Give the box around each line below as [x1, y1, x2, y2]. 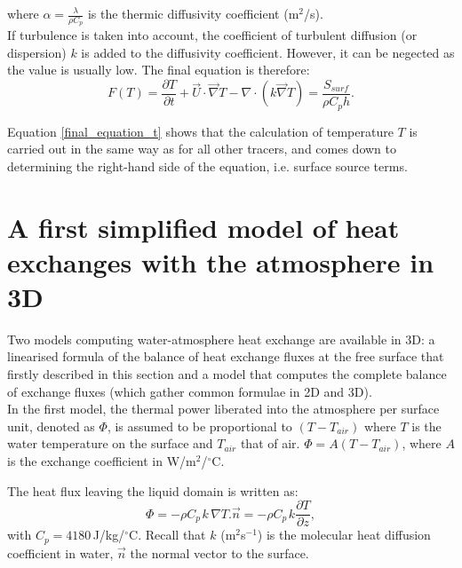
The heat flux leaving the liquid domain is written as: [7, 481, 299, 500]
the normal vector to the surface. [130, 543, 309, 562]
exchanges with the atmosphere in [7, 243, 434, 280]
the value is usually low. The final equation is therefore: [7, 60, 310, 79]
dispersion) [7, 43, 67, 61]
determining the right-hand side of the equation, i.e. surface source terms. [7, 156, 408, 175]
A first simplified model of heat [7, 209, 400, 245]
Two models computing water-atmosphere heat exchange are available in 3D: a [7, 329, 435, 348]
